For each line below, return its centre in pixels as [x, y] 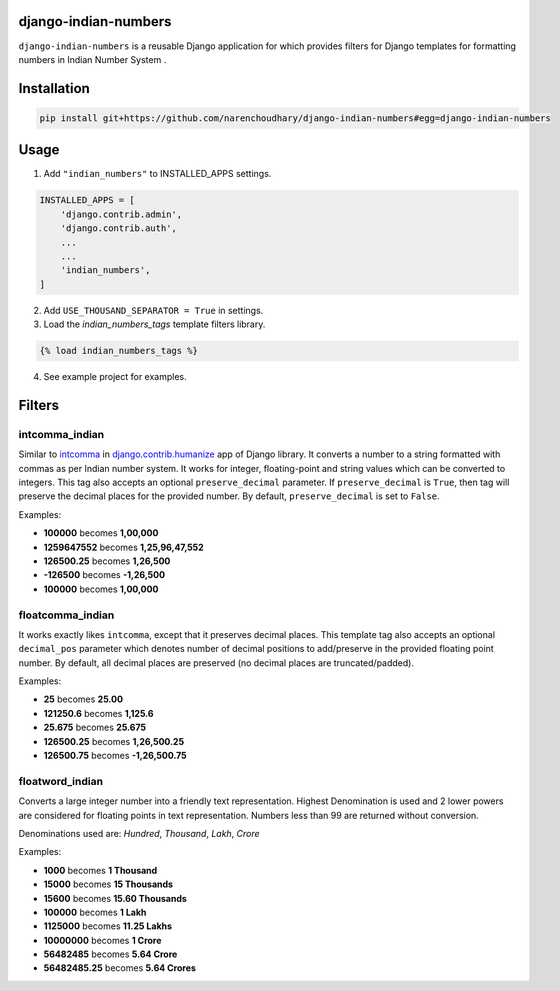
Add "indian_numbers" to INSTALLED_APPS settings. [157, 174]
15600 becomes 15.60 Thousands [115, 898]
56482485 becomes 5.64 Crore [110, 954]
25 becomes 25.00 [83, 699]
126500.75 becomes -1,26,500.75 [115, 756]
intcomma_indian [61, 434]
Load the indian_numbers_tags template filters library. [154, 324]
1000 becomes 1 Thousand [100, 870]
